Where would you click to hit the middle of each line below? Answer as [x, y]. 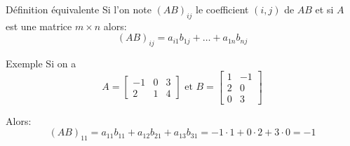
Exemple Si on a [41, 64]
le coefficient [222, 9]
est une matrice [39, 26]
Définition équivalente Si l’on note [79, 9]
